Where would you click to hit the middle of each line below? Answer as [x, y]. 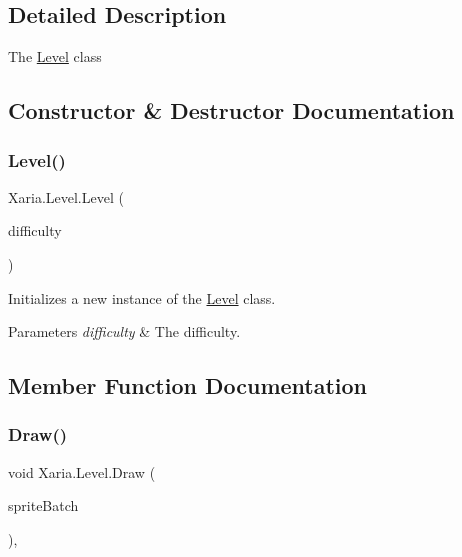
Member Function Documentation [188, 385]
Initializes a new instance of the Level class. [142, 297]
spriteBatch [43, 505]
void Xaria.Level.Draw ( [82, 471]
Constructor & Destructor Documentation [231, 110]
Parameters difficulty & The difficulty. [124, 331]
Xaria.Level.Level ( [66, 196]
